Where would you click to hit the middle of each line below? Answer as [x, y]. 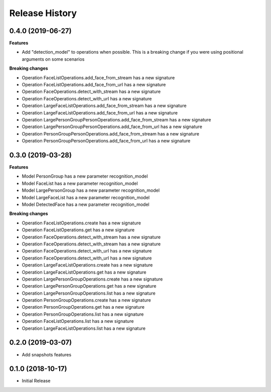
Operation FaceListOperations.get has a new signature [78, 230]
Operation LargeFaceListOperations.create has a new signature [87, 265]
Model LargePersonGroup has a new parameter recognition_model [91, 190]
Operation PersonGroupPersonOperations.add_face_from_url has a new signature [106, 141]
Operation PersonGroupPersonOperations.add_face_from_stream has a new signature [111, 134]
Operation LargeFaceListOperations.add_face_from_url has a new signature [100, 112]
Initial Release [36, 381]
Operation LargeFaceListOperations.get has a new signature [84, 272]
